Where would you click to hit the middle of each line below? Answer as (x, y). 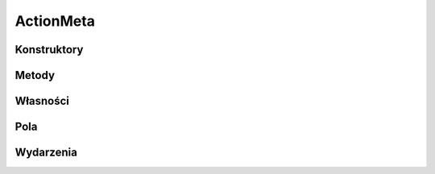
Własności (42, 101)
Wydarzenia (46, 153)
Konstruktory (49, 50)
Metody (35, 75)
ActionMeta (55, 21)
